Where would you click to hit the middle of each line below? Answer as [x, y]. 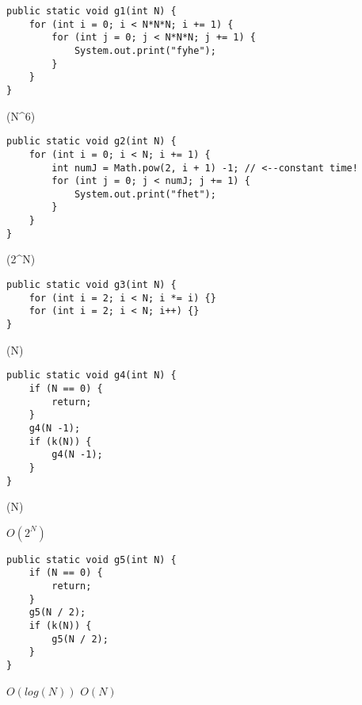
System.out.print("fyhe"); [145, 50]
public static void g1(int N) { [91, 11]
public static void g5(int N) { [91, 559]
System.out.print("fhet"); [145, 194]
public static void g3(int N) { [91, 285]
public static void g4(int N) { [91, 375]
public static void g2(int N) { [91, 142]
